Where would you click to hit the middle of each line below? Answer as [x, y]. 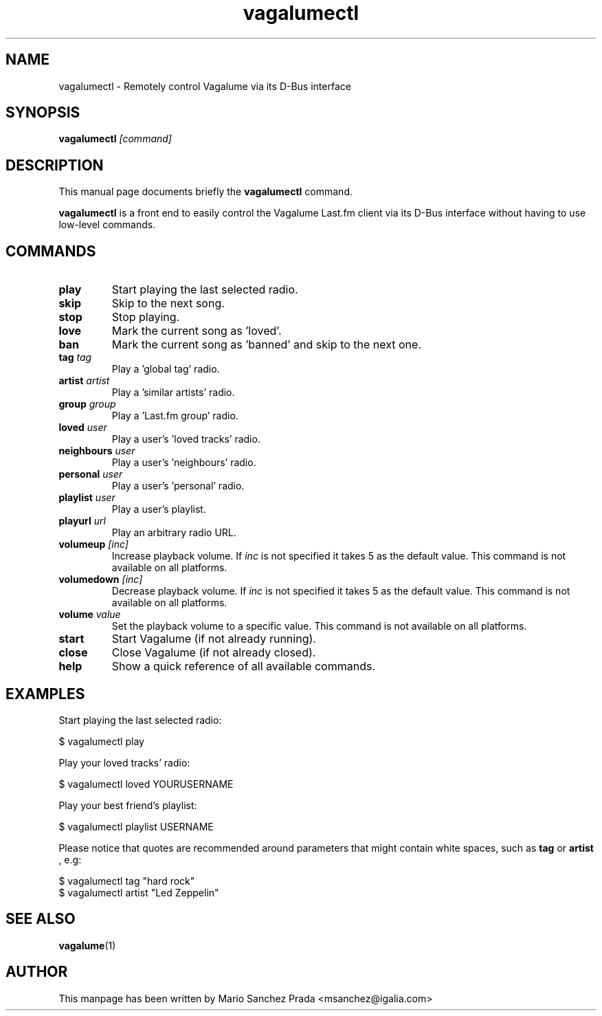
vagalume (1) [87, 945]
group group [87, 404]
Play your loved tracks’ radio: [124, 762]
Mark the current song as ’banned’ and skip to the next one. [267, 345]
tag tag [75, 357]
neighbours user [97, 451]
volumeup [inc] [93, 544]
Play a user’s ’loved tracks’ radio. [186, 439]
